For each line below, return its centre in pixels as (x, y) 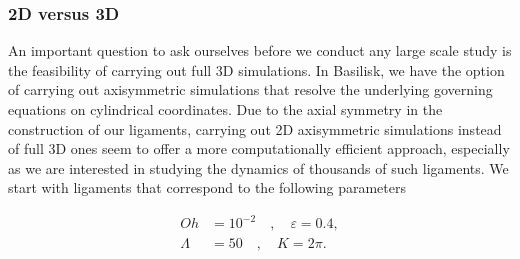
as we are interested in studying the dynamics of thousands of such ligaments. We (258, 167)
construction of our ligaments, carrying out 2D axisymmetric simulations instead (255, 128)
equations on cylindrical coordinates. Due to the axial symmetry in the (225, 109)
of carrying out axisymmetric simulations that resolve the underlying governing (250, 89)
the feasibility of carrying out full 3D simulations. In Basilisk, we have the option (256, 69)
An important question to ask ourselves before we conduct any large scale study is (260, 50)
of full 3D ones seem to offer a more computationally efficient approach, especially (259, 148)
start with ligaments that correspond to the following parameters (207, 187)
